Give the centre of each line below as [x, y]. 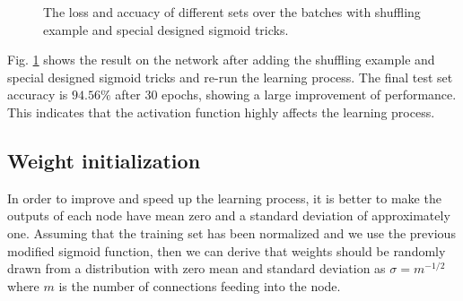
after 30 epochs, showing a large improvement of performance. [286, 95]
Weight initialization [104, 160]
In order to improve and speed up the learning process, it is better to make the [224, 198]
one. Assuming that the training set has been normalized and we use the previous [231, 232]
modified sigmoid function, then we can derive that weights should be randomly [227, 250]
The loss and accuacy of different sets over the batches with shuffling [232, 12]
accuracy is [38, 95]
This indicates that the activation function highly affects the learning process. [221, 112]
